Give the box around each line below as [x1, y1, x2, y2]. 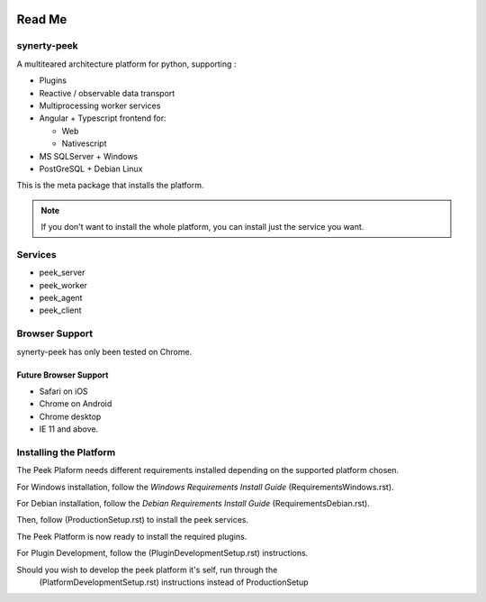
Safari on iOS [39, 386, 89, 397]
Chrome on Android [39, 398, 112, 409]
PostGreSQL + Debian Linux [39, 163, 143, 174]
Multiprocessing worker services [39, 100, 161, 111]
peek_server [39, 267, 85, 278]
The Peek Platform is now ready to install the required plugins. [16, 531, 247, 542]
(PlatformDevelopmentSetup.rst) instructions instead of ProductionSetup [39, 577, 309, 588]
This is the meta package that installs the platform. [16, 180, 204, 191]
